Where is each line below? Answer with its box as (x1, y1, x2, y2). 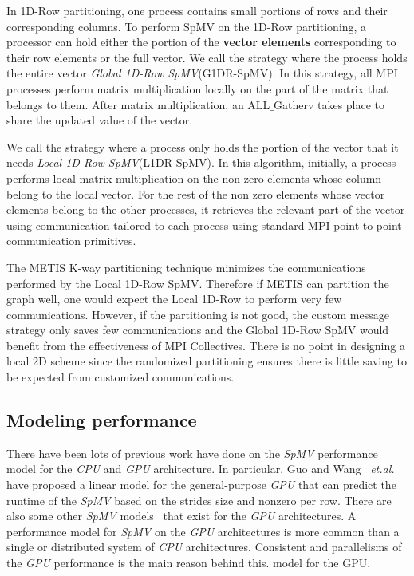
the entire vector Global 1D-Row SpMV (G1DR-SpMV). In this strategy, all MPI (6, 65, 398, 81)
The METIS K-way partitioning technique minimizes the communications (6, 258, 366, 275)
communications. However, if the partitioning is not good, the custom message (6, 306, 389, 322)
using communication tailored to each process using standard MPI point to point (6, 216, 402, 233)
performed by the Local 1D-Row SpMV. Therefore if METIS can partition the (6, 274, 389, 291)
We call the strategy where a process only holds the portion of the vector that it (6, 138, 399, 155)
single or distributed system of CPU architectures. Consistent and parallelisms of (6, 539, 402, 555)
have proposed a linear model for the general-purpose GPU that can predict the (6, 476, 396, 493)
